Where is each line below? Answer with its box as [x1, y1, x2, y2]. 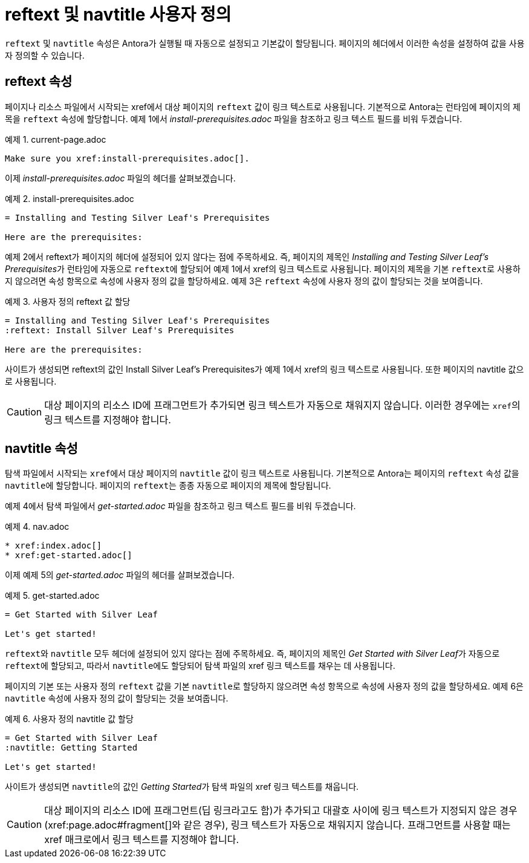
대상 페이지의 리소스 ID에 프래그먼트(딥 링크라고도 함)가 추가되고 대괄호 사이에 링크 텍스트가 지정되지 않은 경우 [44, 804, 518, 817]
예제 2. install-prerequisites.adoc [5, 193, 134, 204]
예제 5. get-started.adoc [5, 590, 100, 601]
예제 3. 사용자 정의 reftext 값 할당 [5, 296, 131, 307]
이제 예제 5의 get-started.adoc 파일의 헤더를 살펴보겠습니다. [5, 570, 235, 581]
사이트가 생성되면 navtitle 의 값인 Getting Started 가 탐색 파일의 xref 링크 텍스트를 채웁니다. [5, 781, 359, 792]
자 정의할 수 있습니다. [5, 50, 85, 60]
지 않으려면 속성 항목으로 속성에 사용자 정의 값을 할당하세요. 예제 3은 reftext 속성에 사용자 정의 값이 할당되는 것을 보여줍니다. [5, 275, 483, 286]
